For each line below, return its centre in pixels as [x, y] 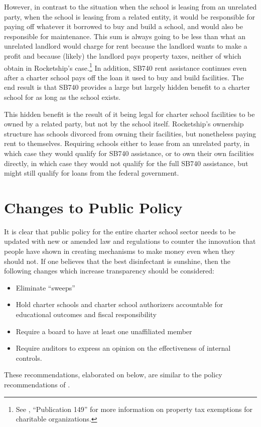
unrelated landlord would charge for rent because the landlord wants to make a [126, 46]
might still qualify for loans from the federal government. [92, 173]
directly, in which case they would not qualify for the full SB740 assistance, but [126, 163]
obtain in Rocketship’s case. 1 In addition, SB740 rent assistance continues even [125, 67]
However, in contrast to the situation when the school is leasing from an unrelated [130, 7]
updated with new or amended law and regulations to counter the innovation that [130, 241]
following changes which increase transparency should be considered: [109, 271]
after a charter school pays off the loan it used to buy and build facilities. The [124, 77]
